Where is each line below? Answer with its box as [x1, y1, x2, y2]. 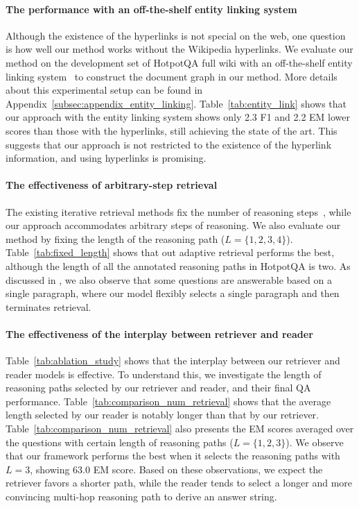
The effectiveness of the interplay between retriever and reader [6, 326, 313, 341]
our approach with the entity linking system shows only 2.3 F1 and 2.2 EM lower [6, 110, 351, 124]
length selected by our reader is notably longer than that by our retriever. [6, 407, 319, 422]
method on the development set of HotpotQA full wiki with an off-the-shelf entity [6, 55, 353, 69]
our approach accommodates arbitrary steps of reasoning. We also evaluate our [6, 218, 341, 232]
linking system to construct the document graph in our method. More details [6, 69, 338, 83]
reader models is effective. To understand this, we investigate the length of [6, 366, 322, 381]
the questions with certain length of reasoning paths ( [6, 434, 234, 449]
